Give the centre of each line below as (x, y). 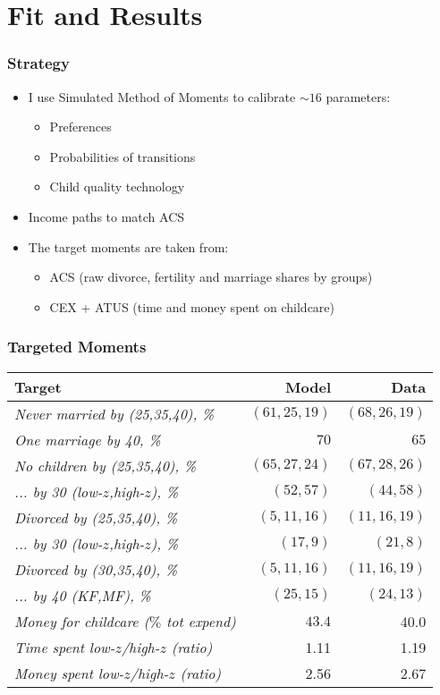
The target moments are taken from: (128, 246)
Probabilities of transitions (123, 156)
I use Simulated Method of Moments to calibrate (162, 96)
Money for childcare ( (82, 621)
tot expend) (201, 621)
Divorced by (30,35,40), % (96, 569)
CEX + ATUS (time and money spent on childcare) (192, 306)
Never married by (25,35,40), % (114, 413)
